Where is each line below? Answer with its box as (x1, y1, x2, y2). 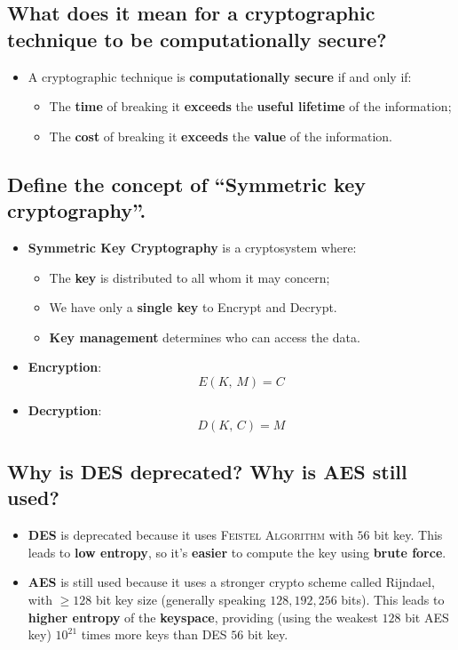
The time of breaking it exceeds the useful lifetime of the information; (49, 97, 452, 116)
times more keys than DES (81, 625, 227, 644)
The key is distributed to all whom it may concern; (49, 268, 330, 286)
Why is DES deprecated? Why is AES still (7, 457, 407, 485)
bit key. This (374, 526, 443, 544)
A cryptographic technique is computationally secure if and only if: (28, 67, 412, 85)
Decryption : (28, 400, 102, 419)
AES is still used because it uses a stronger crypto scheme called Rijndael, (28, 573, 435, 591)
